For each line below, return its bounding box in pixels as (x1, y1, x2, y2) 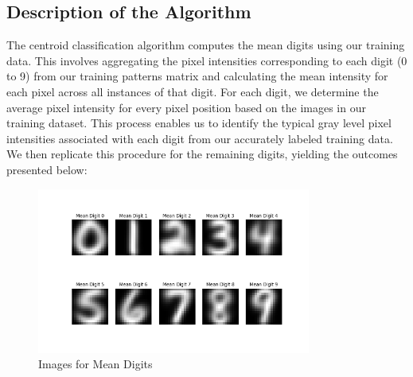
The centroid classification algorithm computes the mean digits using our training (6, 37, 405, 53)
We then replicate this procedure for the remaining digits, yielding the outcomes (6, 146, 398, 162)
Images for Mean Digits (38, 356, 153, 372)
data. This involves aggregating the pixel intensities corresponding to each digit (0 (6, 52, 407, 68)
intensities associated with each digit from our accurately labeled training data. (6, 130, 393, 146)
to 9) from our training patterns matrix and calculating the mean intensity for (6, 68, 388, 84)
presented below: (6, 161, 88, 177)
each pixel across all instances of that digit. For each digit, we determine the (6, 83, 379, 99)
